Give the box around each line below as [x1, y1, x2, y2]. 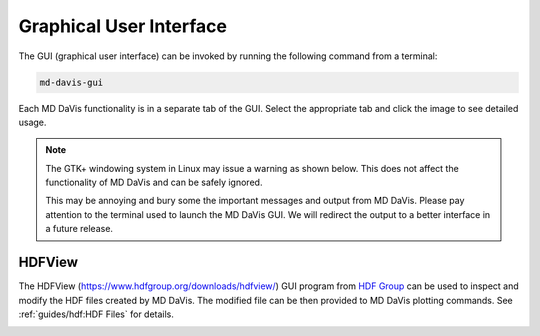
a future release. [45, 223, 114, 235]
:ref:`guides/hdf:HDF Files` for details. [18, 308, 175, 320]
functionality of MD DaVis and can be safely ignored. [45, 176, 263, 189]
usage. [18, 116, 47, 128]
